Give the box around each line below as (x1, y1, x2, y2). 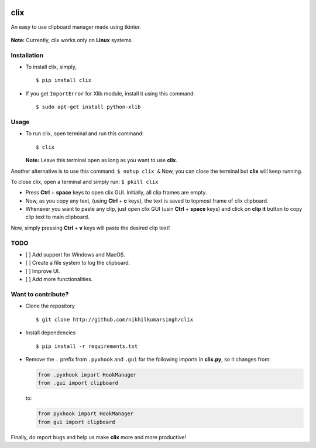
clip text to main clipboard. (25, 214, 90, 221)
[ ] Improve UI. (25, 267, 60, 275)
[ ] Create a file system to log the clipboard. (25, 259, 130, 266)
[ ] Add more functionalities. (25, 276, 93, 283)
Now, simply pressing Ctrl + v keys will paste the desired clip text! (11, 224, 170, 231)
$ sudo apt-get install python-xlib (36, 104, 141, 111)
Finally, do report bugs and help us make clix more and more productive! (11, 433, 187, 440)
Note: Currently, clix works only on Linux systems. (11, 36, 133, 43)
